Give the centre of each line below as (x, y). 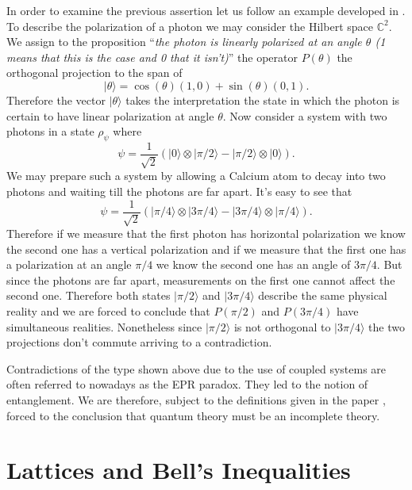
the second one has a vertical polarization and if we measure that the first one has (206, 249)
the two (387, 326)
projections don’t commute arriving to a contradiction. (139, 342)
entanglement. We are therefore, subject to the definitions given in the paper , (196, 399)
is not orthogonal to (282, 326)
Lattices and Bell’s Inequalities (179, 470)
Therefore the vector (56, 100)
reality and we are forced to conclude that (108, 311)
